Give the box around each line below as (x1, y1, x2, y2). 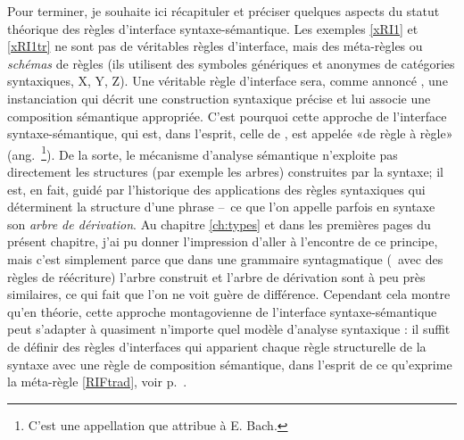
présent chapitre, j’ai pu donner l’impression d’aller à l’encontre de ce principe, (7, 232, 438, 251)
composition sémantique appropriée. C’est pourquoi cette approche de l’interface (7, 106, 447, 125)
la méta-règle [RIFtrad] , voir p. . (7, 372, 187, 391)
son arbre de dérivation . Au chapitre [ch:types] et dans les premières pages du (7, 214, 431, 233)
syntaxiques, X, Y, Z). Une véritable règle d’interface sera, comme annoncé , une (7, 71, 448, 90)
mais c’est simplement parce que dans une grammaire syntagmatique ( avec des (7, 249, 443, 268)
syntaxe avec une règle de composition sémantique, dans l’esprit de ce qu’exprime (7, 354, 452, 373)
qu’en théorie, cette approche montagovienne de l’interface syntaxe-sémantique (7, 302, 437, 320)
